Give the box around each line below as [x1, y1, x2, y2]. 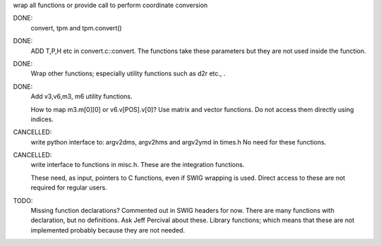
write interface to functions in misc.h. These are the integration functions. [30, 161, 245, 169]
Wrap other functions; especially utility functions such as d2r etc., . [30, 69, 226, 78]
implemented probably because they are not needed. [30, 226, 186, 234]
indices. [30, 115, 54, 123]
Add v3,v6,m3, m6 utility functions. [30, 92, 133, 101]
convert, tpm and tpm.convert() [30, 23, 123, 32]
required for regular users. [30, 183, 107, 192]
